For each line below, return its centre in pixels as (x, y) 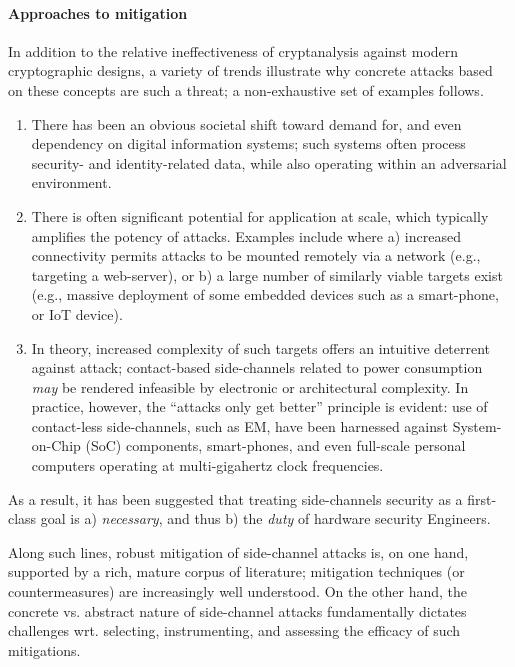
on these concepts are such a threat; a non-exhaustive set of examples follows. (246, 89)
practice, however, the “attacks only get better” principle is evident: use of (259, 406)
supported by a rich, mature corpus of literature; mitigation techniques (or (236, 571)
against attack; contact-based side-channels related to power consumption (257, 367)
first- (482, 498)
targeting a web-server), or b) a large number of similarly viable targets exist (267, 274)
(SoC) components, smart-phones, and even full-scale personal (275, 445)
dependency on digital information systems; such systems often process (248, 143)
